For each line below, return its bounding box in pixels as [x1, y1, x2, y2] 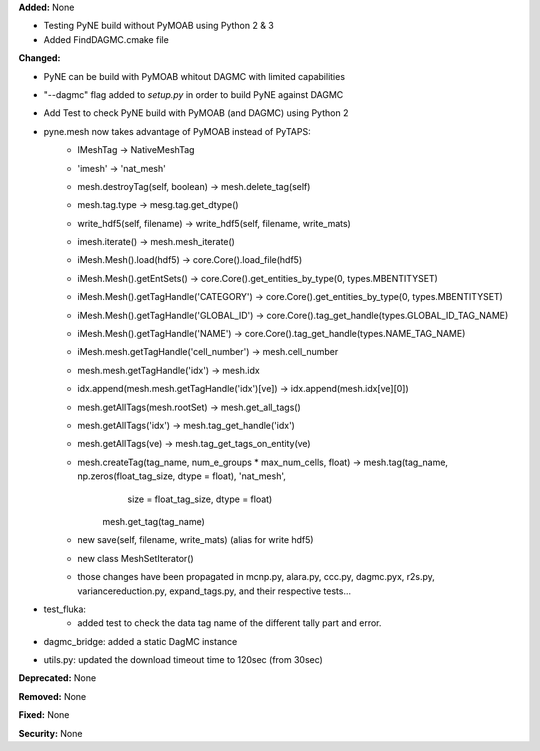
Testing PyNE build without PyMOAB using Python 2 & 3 [43, 20, 274, 32]
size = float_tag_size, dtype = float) [127, 493, 273, 505]
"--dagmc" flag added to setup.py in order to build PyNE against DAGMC [43, 88, 344, 100]
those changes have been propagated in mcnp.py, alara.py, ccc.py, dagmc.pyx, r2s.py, [77, 571, 435, 583]
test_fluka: [43, 603, 87, 615]
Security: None [18, 727, 83, 739]
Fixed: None [18, 709, 70, 721]
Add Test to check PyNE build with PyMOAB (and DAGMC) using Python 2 [43, 107, 349, 119]
